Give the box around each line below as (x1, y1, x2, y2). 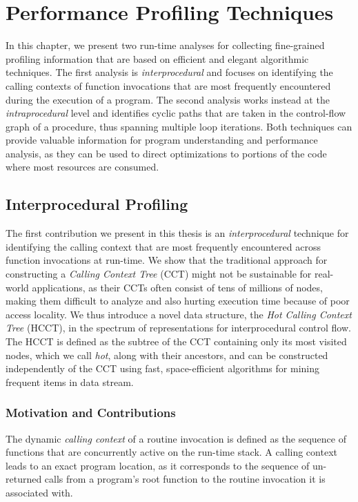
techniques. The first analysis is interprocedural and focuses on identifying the (6, 65, 333, 79)
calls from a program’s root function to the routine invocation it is (44, 472, 326, 486)
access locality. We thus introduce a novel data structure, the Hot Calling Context (6, 307, 352, 321)
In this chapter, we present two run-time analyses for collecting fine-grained (6, 38, 325, 52)
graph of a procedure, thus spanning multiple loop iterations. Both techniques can (6, 119, 352, 133)
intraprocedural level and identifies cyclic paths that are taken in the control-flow (6, 106, 346, 120)
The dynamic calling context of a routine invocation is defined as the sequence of (6, 431, 346, 445)
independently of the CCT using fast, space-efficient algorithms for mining (6, 361, 319, 376)
